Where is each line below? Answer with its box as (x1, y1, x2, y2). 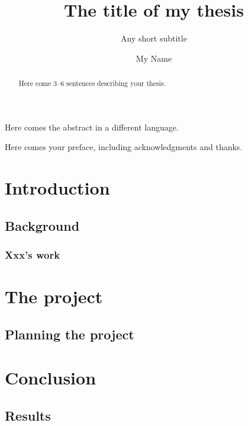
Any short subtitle (121, 32, 187, 44)
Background (5, 216, 80, 234)
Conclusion (5, 365, 96, 390)
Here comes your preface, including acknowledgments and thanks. (5, 141, 243, 153)
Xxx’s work (5, 247, 60, 262)
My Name (136, 52, 172, 64)
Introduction (5, 176, 110, 200)
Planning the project (5, 325, 134, 343)
